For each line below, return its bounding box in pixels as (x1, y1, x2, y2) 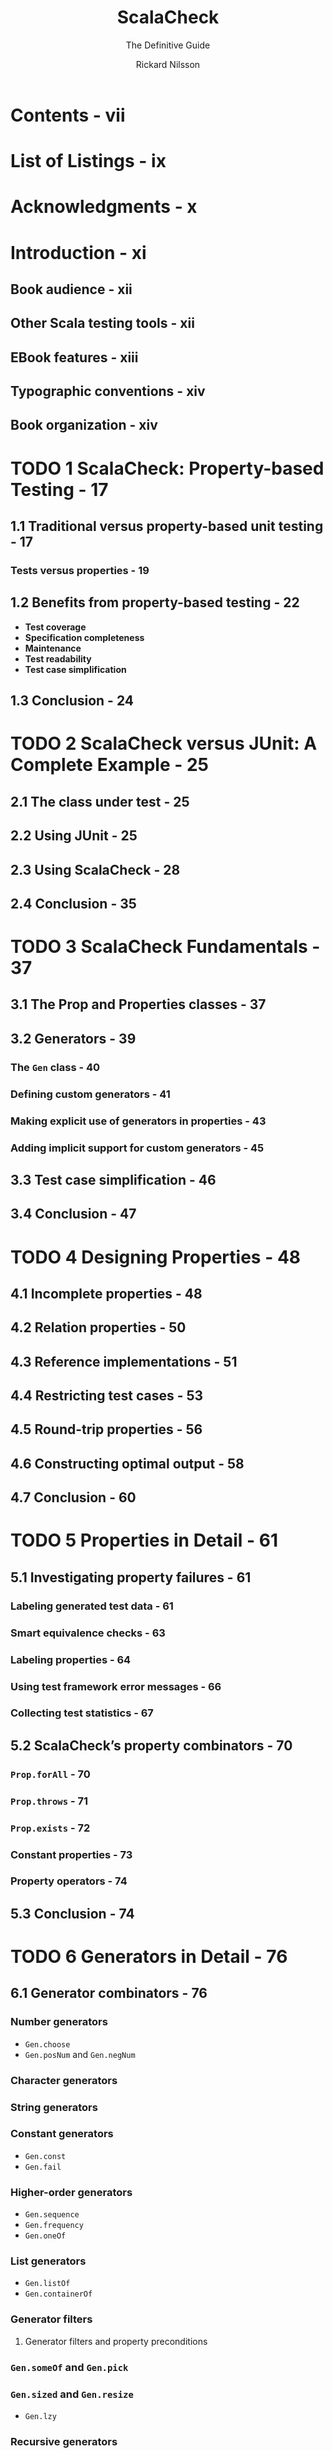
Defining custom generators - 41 (10, 1087, 171, 1101)
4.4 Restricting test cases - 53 (10, 1387, 204, 1405)
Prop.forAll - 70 (10, 1767, 91, 1781)
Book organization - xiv (10, 417, 158, 434)
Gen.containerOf (24, 2289, 93, 2300)
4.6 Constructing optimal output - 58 (10, 1455, 245, 1472)
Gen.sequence (24, 2210, 80, 2220)
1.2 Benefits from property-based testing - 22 (10, 594, 300, 611)
